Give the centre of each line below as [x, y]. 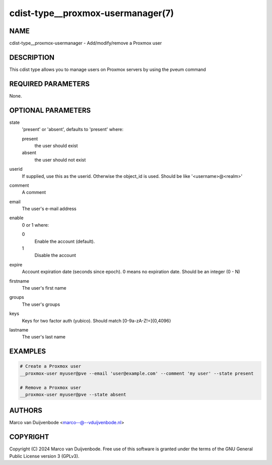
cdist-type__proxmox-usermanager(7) [92, 13]
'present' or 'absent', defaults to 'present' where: [73, 129]
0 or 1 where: [36, 225]
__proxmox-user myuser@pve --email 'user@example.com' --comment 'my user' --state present [137, 373]
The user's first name [44, 288]
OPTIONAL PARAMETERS [50, 110]
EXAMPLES [28, 351]
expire [16, 264]
